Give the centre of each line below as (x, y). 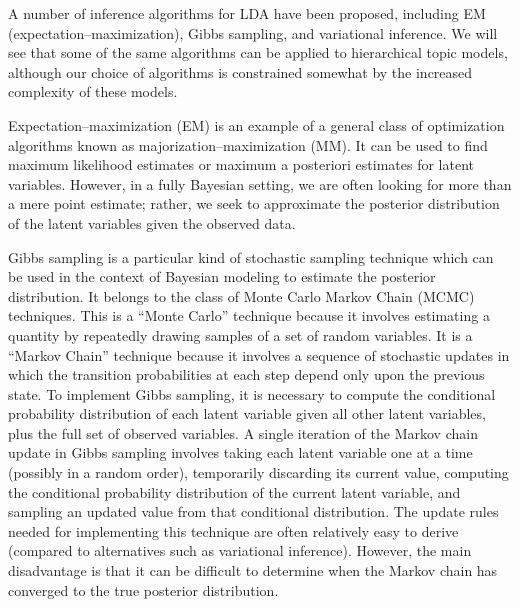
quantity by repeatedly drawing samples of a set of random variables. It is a (240, 334)
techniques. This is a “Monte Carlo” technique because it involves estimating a (249, 315)
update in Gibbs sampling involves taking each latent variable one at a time (240, 452)
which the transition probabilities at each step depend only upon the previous (246, 374)
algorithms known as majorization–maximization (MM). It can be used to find (248, 144)
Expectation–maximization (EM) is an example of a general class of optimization (256, 124)
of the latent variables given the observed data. (152, 222)
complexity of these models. (93, 91)
